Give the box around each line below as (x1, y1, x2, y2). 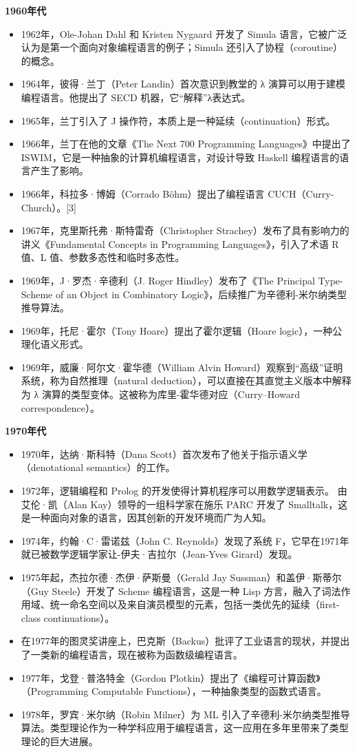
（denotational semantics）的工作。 (21, 460, 175, 474)
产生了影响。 (30, 163, 89, 178)
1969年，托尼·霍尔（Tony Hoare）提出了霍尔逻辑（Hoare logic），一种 (21, 323, 333, 337)
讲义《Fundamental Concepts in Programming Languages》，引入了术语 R (21, 236, 339, 251)
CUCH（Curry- (268, 186, 334, 200)
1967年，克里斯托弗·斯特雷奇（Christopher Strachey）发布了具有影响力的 (21, 223, 349, 238)
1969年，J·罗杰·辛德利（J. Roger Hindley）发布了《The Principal (21, 273, 315, 287)
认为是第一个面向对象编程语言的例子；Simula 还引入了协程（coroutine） (21, 40, 343, 54)
